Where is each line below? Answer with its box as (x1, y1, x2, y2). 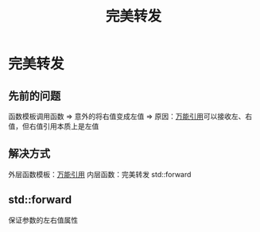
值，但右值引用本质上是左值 (8, 122, 99, 131)
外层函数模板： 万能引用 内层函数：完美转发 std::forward (8, 169, 192, 179)
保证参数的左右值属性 (8, 215, 78, 225)
